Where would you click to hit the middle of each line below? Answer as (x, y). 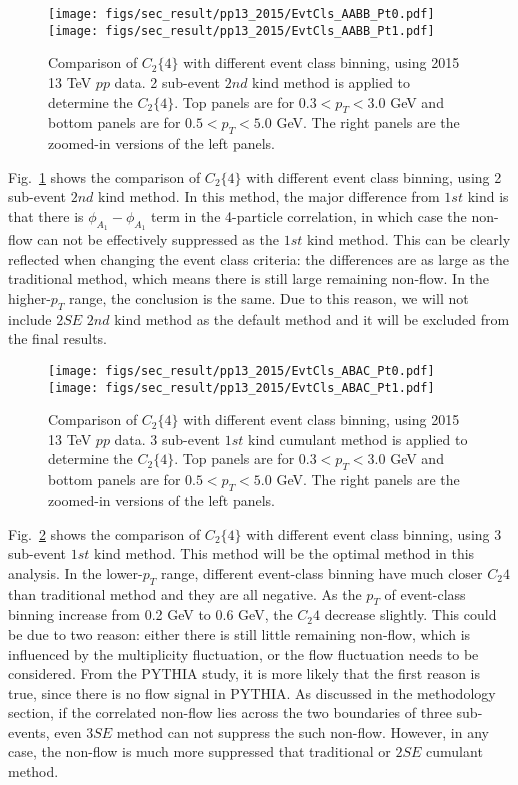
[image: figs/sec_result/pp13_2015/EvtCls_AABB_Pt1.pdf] (241, 30)
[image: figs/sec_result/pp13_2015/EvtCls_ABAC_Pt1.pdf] (241, 387)
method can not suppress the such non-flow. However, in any (302, 731)
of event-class (425, 593)
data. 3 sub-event (167, 438)
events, (29, 731)
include (30, 318)
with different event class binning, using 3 (374, 533)
